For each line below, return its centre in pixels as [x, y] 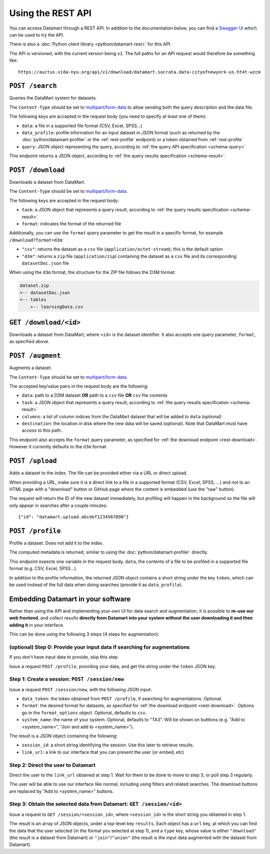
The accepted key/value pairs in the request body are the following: [79, 386]
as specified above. [29, 342]
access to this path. [42, 430]
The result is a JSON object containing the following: [63, 736]
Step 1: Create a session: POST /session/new [67, 679]
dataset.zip [34, 286]
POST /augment [35, 356]
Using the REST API [50, 13]
